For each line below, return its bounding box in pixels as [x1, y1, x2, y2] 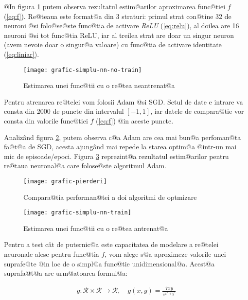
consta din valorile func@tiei [4, 116, 88, 125]
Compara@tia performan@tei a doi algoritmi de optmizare [23, 192, 197, 202]
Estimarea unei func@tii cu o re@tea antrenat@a [23, 223, 168, 233]
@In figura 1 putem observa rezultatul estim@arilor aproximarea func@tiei [4, 1, 226, 11]
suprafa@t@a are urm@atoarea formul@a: [4, 268, 128, 278]
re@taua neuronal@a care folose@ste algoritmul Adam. [4, 160, 166, 171]
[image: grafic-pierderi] [23, 177, 107, 185]
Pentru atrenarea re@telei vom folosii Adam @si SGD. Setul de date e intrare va [4, 96, 243, 106]
